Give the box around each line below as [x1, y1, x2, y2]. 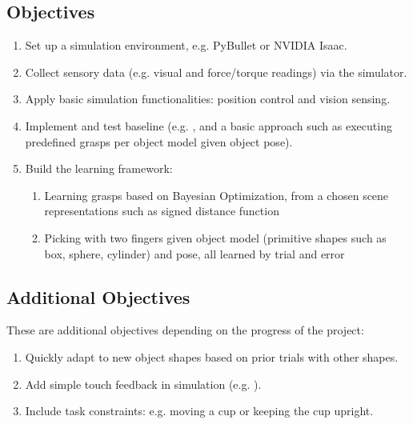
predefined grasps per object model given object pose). [25, 133, 293, 150]
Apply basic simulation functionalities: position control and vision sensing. [25, 90, 391, 107]
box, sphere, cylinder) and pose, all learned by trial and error [44, 245, 345, 262]
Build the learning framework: [25, 160, 173, 177]
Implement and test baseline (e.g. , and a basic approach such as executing [25, 117, 392, 134]
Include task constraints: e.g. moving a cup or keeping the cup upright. [25, 402, 374, 419]
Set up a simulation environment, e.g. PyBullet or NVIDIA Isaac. [25, 37, 347, 54]
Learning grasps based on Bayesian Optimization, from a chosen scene [44, 186, 389, 203]
